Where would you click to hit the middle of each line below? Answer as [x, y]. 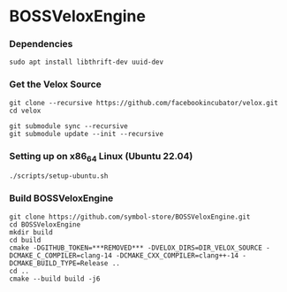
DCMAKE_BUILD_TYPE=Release [59, 263]
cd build [25, 240]
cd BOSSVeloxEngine [45, 224]
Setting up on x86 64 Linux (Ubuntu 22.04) [101, 157]
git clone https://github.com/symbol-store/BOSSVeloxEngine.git [130, 217]
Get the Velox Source [55, 84]
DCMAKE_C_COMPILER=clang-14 [61, 255]
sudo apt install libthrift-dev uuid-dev [87, 62]
